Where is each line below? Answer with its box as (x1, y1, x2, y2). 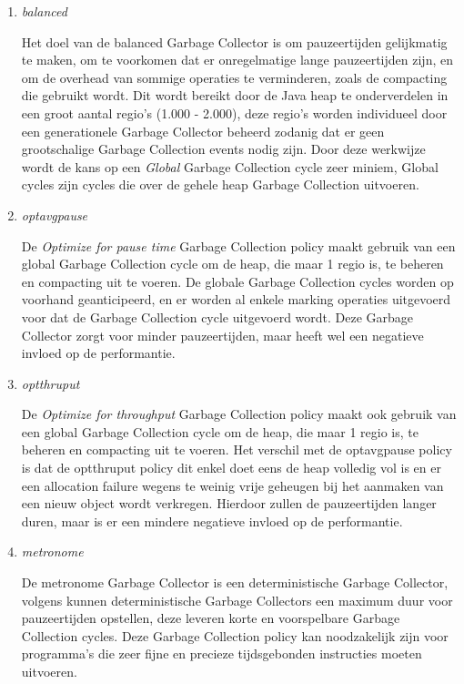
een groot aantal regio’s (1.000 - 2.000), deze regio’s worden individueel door (21, 103, 448, 122)
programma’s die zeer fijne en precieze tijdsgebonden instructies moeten (21, 644, 422, 663)
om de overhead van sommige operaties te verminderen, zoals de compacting (21, 67, 448, 87)
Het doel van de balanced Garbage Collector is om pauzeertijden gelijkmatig (21, 32, 448, 51)
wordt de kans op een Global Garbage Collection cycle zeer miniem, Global (21, 157, 439, 176)
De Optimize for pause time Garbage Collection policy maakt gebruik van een (21, 236, 456, 255)
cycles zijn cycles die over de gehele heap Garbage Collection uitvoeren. (21, 175, 419, 194)
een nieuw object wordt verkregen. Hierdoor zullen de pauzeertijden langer (21, 494, 437, 513)
